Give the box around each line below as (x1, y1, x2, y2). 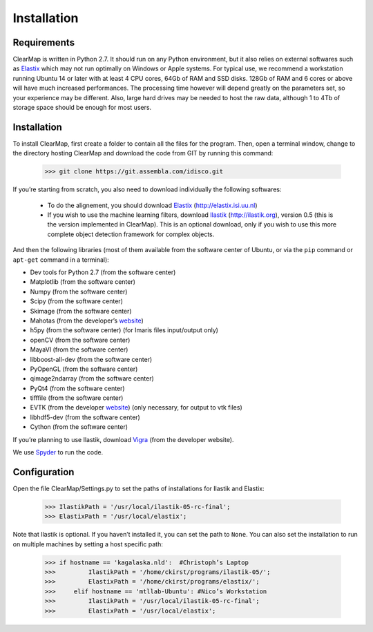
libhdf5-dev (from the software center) (30, 413, 141, 421)
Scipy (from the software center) (30, 297, 124, 305)
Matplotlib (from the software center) (30, 278, 136, 286)
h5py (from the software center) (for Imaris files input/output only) (30, 326, 219, 334)
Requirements (12, 37, 75, 48)
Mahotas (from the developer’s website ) (30, 316, 144, 325)
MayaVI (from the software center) (30, 345, 128, 354)
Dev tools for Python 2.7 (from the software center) (30, 268, 176, 276)
